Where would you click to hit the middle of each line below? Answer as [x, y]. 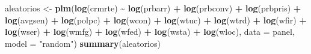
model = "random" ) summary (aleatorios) [83, 43]
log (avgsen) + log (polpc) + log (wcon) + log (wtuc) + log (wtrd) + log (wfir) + [156, 19]
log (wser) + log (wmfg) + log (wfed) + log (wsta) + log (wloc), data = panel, [150, 31]
